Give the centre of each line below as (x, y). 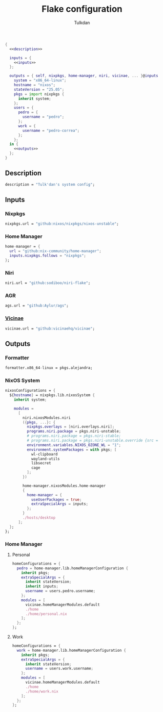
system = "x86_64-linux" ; (40, 80)
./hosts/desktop (39, 518)
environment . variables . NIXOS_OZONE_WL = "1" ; (74, 445)
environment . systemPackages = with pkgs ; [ (72, 450)
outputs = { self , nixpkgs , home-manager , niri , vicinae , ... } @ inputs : (85, 76)
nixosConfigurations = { (30, 391)
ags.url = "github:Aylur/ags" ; (37, 306)
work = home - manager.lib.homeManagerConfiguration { (71, 650)
